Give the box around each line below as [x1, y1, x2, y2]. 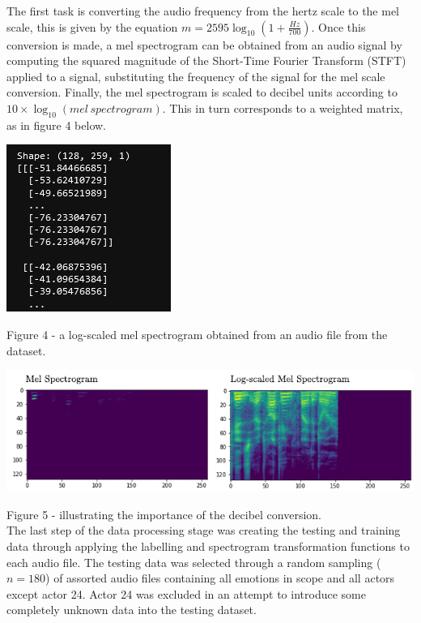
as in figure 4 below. [6, 116, 107, 133]
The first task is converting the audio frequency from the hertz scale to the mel [6, 2, 400, 19]
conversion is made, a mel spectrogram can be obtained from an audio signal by [6, 36, 402, 53]
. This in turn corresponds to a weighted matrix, [162, 99, 403, 116]
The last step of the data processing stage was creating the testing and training [6, 522, 401, 539]
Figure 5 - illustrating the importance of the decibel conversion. [6, 505, 322, 522]
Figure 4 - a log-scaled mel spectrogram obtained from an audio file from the [6, 325, 388, 342]
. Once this [311, 18, 366, 35]
